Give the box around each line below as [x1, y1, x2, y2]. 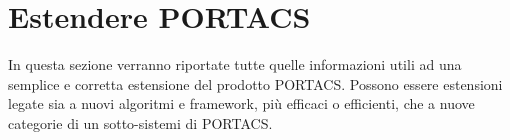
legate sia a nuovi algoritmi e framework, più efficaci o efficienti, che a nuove [8, 93, 475, 114]
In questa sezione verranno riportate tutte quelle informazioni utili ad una [8, 54, 462, 75]
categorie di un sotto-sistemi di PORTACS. [8, 112, 273, 133]
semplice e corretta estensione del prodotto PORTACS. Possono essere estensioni [8, 73, 503, 94]
